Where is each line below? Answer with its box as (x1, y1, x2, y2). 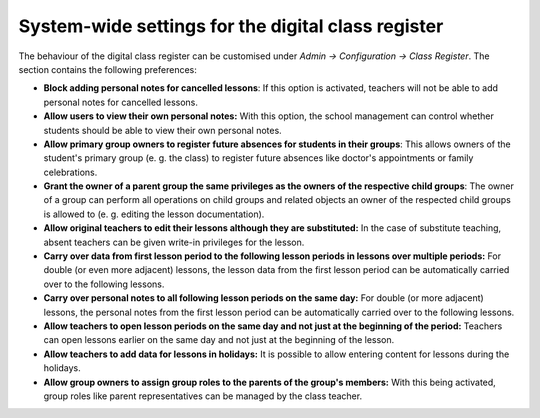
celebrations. (43, 166, 98, 178)
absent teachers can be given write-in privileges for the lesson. (43, 236, 305, 248)
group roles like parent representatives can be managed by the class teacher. (43, 390, 363, 402)
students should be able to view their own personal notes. (43, 124, 282, 136)
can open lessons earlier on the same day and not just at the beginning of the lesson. (43, 334, 395, 346)
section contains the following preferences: (18, 63, 197, 75)
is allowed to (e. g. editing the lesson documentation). (43, 208, 265, 220)
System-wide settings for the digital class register (18, 15, 444, 37)
